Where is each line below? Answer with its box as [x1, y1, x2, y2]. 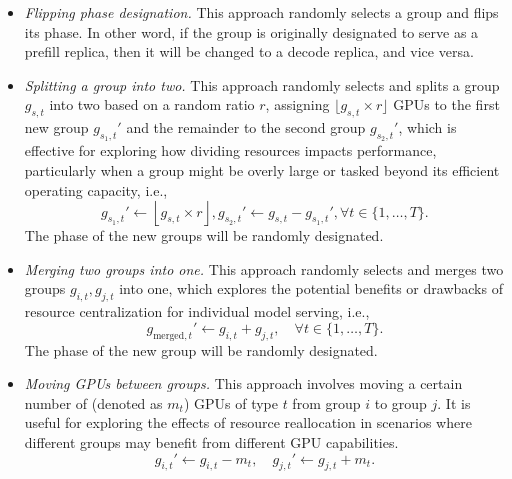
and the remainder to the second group [126, 117, 366, 138]
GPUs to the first [393, 94, 500, 115]
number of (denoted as [24, 392, 163, 413]
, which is [398, 117, 457, 138]
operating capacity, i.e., [24, 179, 168, 200]
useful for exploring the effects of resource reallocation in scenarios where [24, 412, 472, 433]
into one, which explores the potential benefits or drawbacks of [119, 278, 503, 299]
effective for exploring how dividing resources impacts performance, [24, 140, 437, 161]
